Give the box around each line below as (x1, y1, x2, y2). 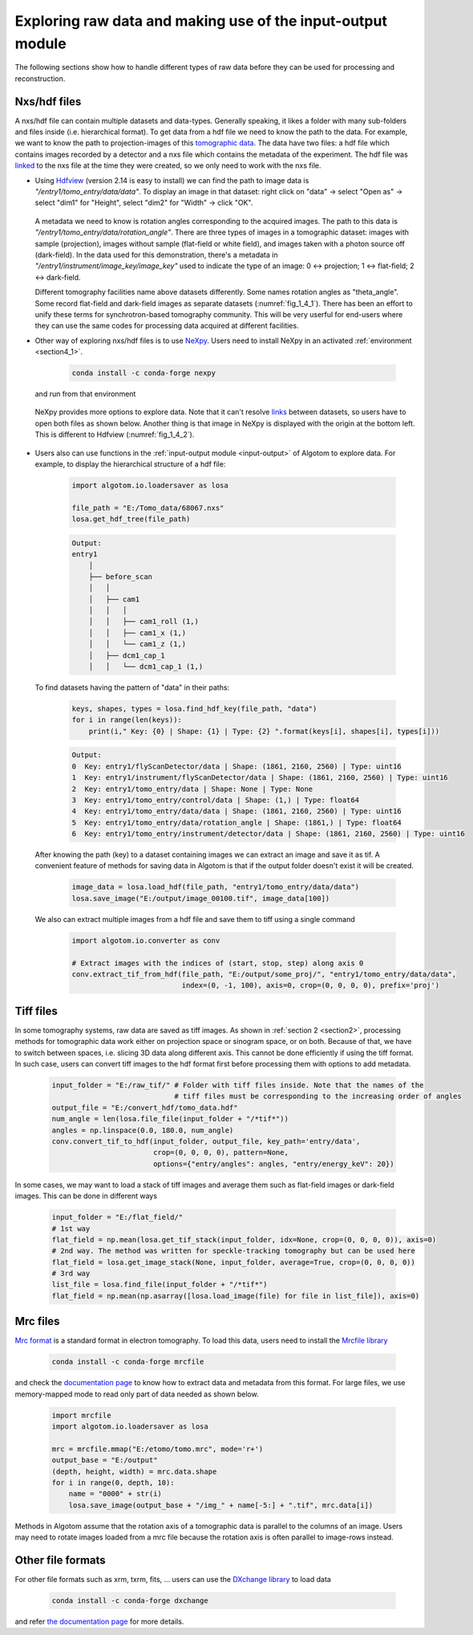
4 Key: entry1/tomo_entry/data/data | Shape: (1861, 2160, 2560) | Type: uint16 (71, 807, 402, 816)
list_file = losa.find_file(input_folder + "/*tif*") (51, 1280, 268, 1289)
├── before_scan (88, 572, 152, 581)
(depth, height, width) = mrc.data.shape (51, 1466, 217, 1476)
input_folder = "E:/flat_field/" (51, 1213, 184, 1222)
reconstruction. (14, 73, 66, 84)
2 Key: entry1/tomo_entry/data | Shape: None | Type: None (71, 784, 313, 793)
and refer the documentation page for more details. (14, 1617, 184, 1626)
